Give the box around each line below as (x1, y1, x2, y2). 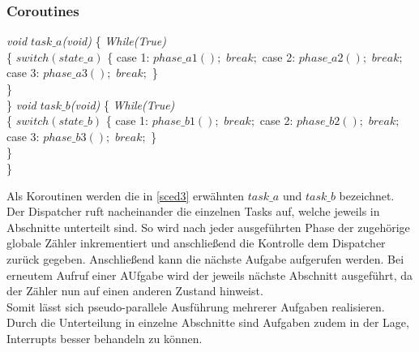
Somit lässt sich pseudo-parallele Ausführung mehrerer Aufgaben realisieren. (6, 298, 385, 315)
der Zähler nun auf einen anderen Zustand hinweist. (6, 282, 263, 299)
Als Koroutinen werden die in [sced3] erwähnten (6, 187, 245, 204)
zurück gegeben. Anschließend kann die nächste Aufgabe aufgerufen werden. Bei (6, 250, 404, 267)
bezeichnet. (339, 187, 395, 204)
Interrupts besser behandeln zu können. (6, 329, 203, 346)
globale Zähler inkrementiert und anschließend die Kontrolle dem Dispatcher (6, 234, 386, 251)
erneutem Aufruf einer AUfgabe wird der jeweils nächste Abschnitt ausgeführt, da (6, 266, 413, 283)
